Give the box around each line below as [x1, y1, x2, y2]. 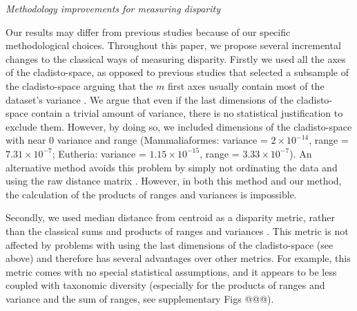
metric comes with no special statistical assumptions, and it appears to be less [6, 264, 337, 279]
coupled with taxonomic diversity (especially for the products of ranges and [6, 278, 325, 292]
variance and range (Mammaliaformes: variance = [57, 133, 268, 147]
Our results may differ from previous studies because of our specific [6, 24, 291, 39]
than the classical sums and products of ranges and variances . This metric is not [6, 223, 349, 238]
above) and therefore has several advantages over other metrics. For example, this [6, 251, 351, 265]
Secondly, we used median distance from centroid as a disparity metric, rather [6, 210, 335, 225]
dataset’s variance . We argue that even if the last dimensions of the [6, 92, 293, 106]
